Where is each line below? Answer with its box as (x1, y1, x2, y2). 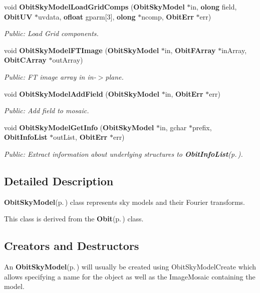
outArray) (52, 55, 83, 65)
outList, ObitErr (53, 132, 108, 142)
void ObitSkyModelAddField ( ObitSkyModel (4, 88, 160, 99)
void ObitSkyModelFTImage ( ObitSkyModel (4, 45, 159, 55)
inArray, (221, 45, 247, 55)
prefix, (192, 122, 212, 132)
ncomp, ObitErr (141, 11, 194, 22)
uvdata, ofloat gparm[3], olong (38, 11, 136, 22)
